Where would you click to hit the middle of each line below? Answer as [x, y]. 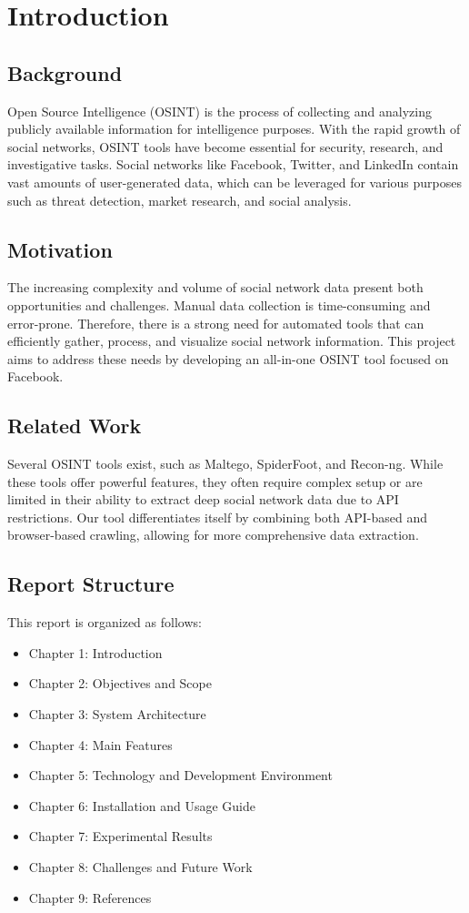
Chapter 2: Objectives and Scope [120, 683]
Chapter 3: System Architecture [117, 714]
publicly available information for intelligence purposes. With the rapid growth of [234, 129]
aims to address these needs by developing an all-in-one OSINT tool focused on [228, 358]
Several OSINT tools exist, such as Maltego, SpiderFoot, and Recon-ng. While [225, 464]
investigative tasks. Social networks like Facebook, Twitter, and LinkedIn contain [233, 164]
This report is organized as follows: [105, 622]
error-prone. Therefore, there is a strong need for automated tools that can [216, 323]
